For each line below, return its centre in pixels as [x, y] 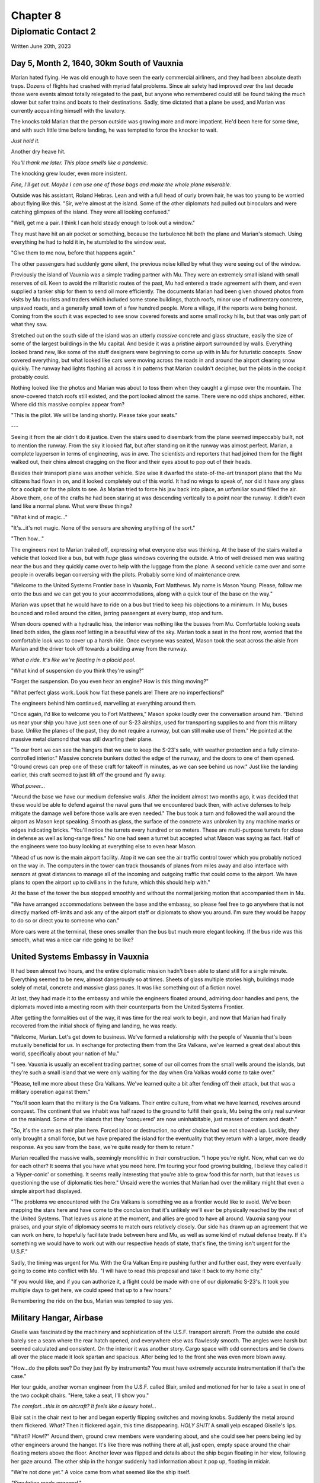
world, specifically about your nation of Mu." [65, 1054]
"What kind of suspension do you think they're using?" [78, 670]
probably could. [30, 377]
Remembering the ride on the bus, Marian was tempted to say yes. [92, 1301]
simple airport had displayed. [47, 1191]
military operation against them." [51, 1092]
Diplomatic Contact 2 [53, 31]
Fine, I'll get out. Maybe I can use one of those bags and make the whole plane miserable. [121, 184]
